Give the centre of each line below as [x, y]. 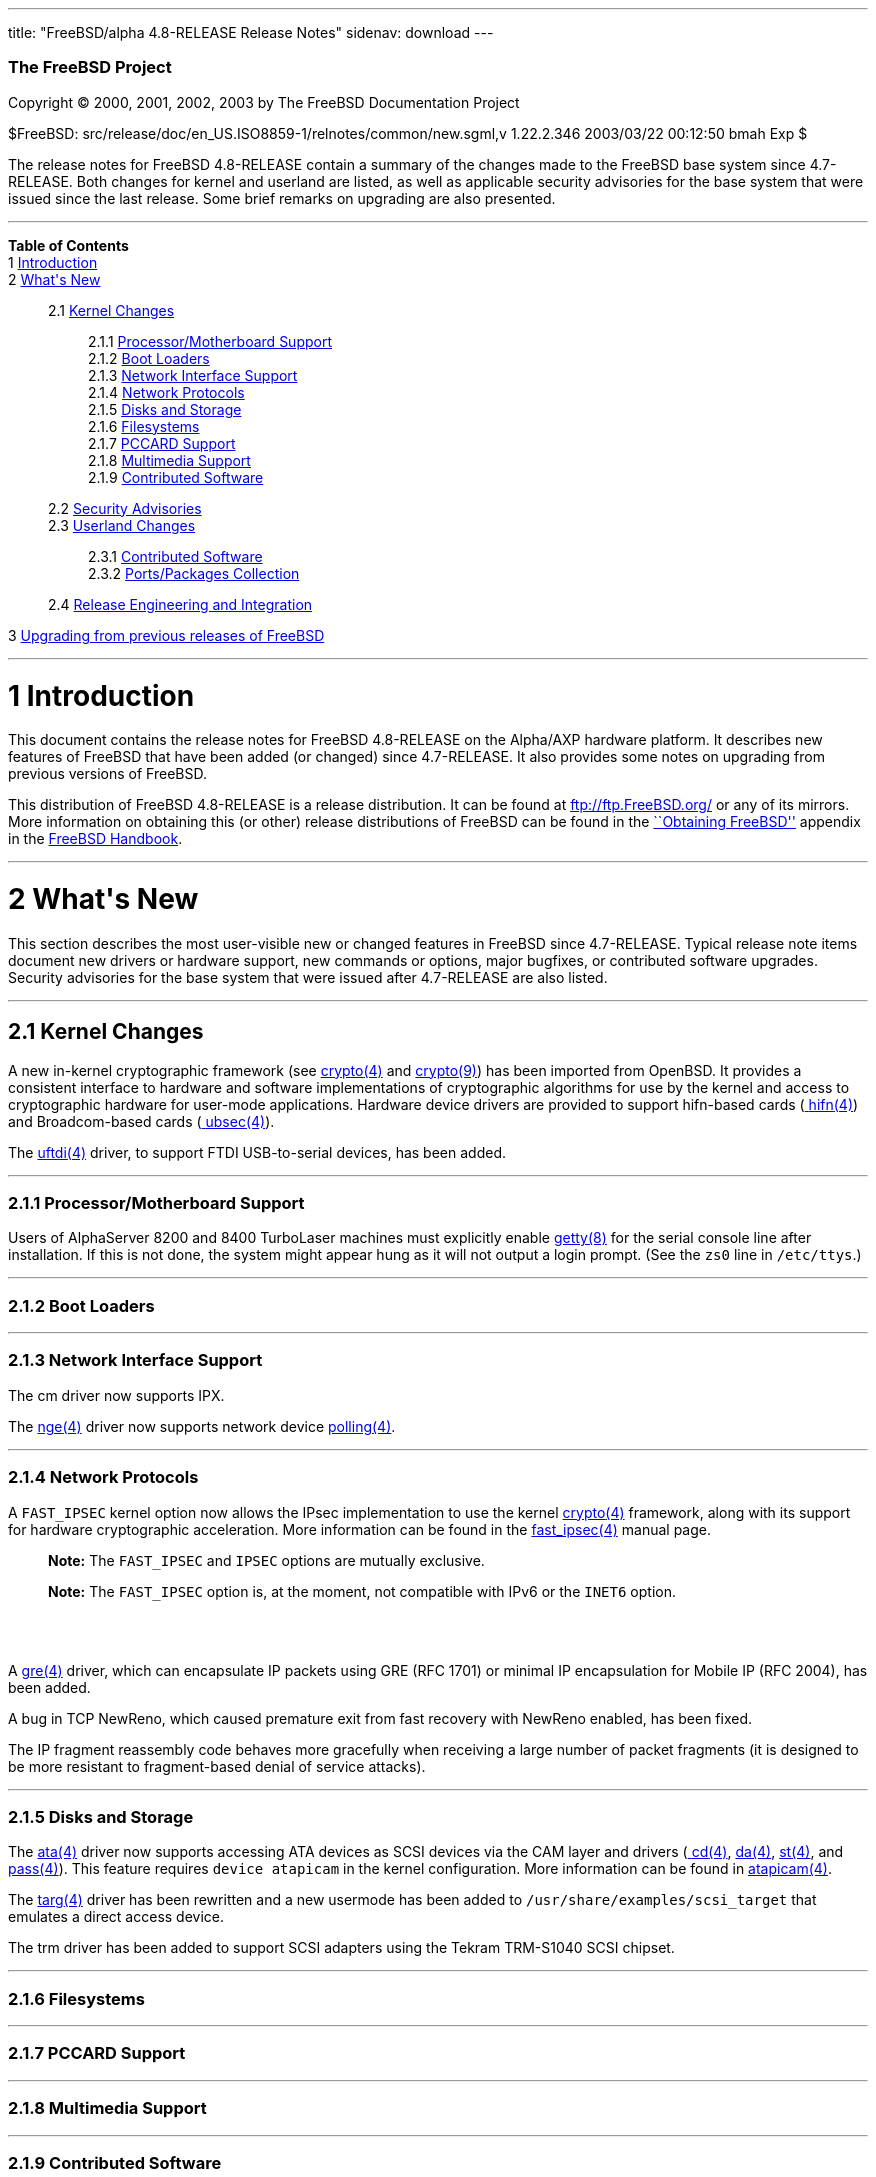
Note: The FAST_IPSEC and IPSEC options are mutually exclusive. [266, 1560]
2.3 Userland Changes [122, 525]
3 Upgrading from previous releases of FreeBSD [166, 635]
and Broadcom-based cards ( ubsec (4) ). [141, 1121]
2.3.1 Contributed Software [175, 556]
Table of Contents [68, 245]
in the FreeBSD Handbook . [95, 839]
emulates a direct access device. [116, 1917]
